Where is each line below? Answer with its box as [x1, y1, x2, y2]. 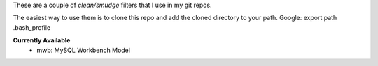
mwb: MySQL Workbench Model [36, 46, 131, 54]
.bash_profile [13, 23, 51, 31]
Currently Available [13, 36, 71, 44]
